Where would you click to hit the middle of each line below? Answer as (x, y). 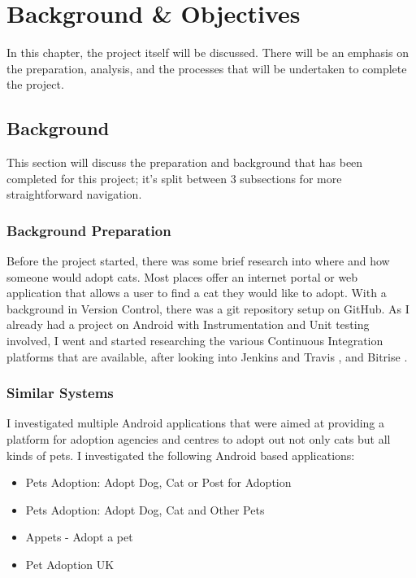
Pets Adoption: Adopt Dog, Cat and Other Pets (145, 509)
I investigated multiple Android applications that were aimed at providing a (196, 423)
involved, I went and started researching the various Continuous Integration (195, 341)
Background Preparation (89, 230)
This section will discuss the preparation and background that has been (185, 162)
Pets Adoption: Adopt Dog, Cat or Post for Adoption (158, 482)
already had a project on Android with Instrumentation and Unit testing (188, 324)
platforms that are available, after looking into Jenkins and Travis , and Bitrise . (207, 356)
